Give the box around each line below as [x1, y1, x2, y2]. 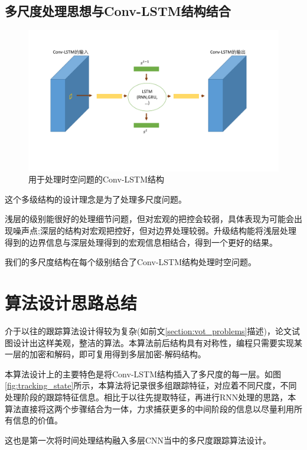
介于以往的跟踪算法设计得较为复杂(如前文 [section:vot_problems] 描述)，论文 [5, 324, 292, 337]
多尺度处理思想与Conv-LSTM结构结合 [5, 2, 231, 20]
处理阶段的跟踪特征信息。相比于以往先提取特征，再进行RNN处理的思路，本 [5, 390, 296, 403]
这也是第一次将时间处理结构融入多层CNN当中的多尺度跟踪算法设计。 [5, 433, 272, 446]
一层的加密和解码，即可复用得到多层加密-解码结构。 [5, 348, 206, 360]
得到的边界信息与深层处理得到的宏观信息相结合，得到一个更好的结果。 [5, 236, 277, 248]
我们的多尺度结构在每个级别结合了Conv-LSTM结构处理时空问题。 [5, 256, 257, 268]
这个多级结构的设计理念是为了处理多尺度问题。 [5, 193, 187, 205]
